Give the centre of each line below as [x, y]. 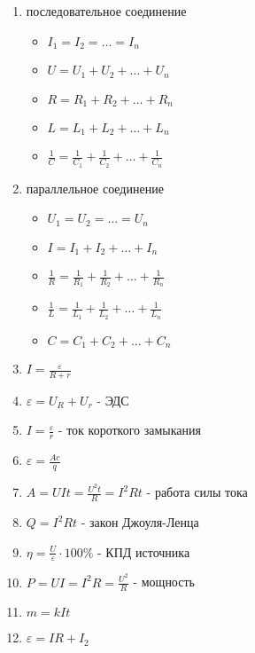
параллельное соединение [95, 188]
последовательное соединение [106, 11]
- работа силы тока [197, 492]
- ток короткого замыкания [129, 430]
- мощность [164, 582]
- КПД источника [144, 551]
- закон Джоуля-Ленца [140, 522]
